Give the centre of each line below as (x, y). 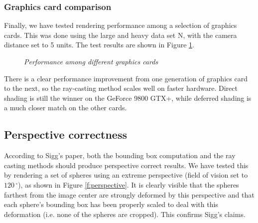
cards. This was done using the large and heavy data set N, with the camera (121, 35)
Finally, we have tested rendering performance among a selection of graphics (121, 25)
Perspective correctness (66, 134)
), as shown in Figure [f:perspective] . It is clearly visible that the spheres (129, 184)
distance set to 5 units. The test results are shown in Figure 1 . (99, 45)
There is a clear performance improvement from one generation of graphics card (126, 78)
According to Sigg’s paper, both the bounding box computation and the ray (120, 155)
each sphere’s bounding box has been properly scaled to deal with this (111, 204)
